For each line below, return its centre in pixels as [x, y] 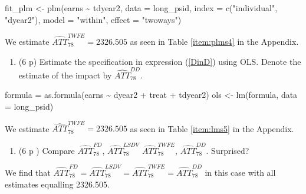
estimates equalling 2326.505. [57, 184]
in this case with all [240, 172]
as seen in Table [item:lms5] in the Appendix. [212, 128]
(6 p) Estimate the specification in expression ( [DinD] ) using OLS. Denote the [160, 61]
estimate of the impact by [65, 75]
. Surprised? [228, 150]
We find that [28, 172]
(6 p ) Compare [47, 150]
